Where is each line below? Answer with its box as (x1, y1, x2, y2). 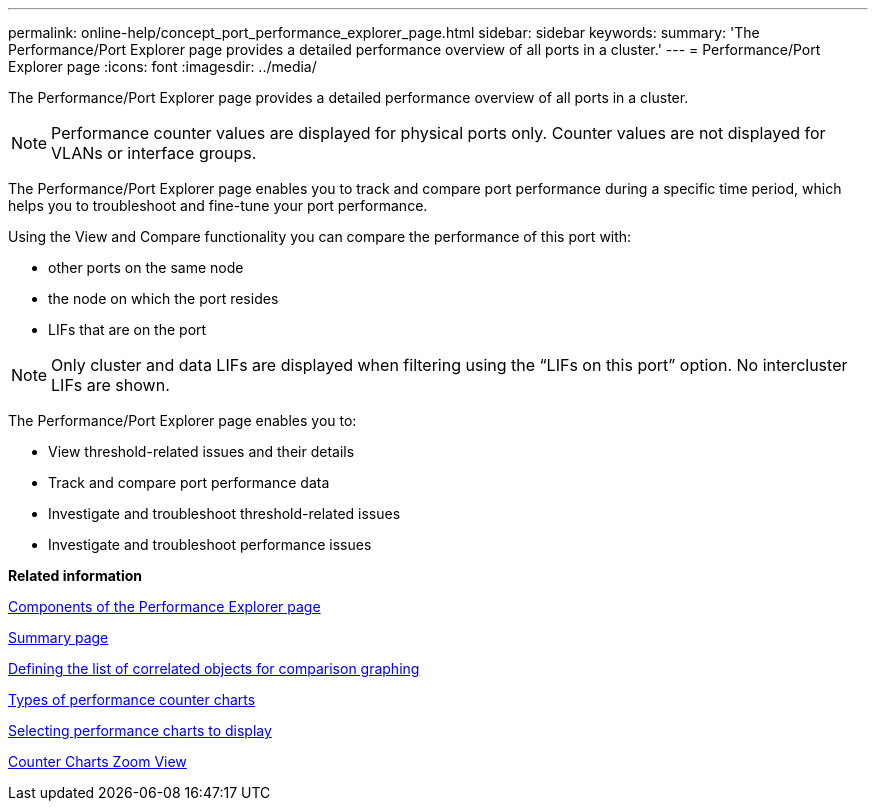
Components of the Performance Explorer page (8, 598, 321, 615)
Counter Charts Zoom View (8, 753, 187, 770)
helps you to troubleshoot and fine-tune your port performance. (8, 197, 428, 214)
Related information (8, 567, 143, 584)
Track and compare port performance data (48, 474, 330, 491)
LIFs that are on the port (48, 321, 207, 338)
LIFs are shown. (51, 375, 170, 395)
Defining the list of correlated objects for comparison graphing (8, 660, 420, 677)
